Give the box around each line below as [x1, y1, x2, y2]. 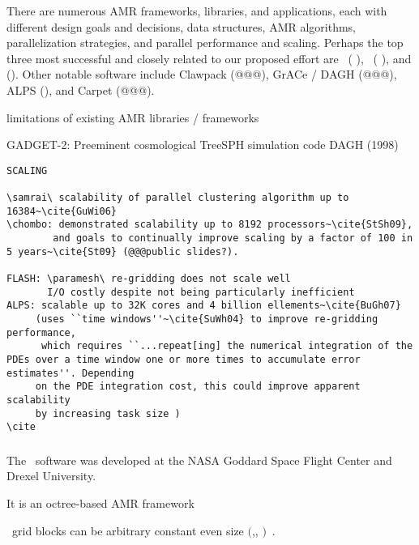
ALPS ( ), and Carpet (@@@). [6, 81, 155, 98]
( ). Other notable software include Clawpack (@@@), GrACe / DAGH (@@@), [6, 66, 397, 83]
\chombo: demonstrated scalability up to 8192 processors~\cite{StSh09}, [6, 219, 413, 231]
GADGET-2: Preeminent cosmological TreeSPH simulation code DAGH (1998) [6, 136, 399, 153]
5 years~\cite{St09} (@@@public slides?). [6, 245, 239, 258]
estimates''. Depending [6, 367, 135, 379]
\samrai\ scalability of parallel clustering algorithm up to [6, 192, 349, 204]
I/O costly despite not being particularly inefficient [47, 286, 355, 298]
